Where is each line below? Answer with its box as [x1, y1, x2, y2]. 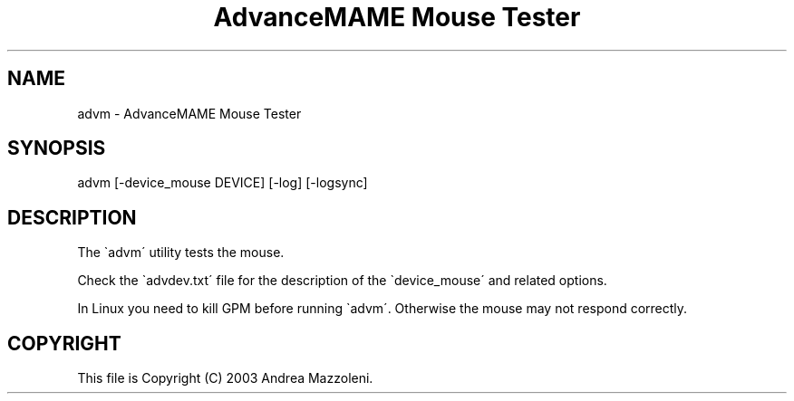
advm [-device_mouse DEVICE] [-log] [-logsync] [77, 175, 368, 191]
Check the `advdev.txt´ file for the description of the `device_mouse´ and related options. [77, 272, 607, 289]
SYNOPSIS [7, 137, 106, 160]
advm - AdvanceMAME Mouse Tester [77, 105, 302, 121]
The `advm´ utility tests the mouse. [77, 244, 285, 261]
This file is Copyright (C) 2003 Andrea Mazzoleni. [77, 370, 373, 387]
